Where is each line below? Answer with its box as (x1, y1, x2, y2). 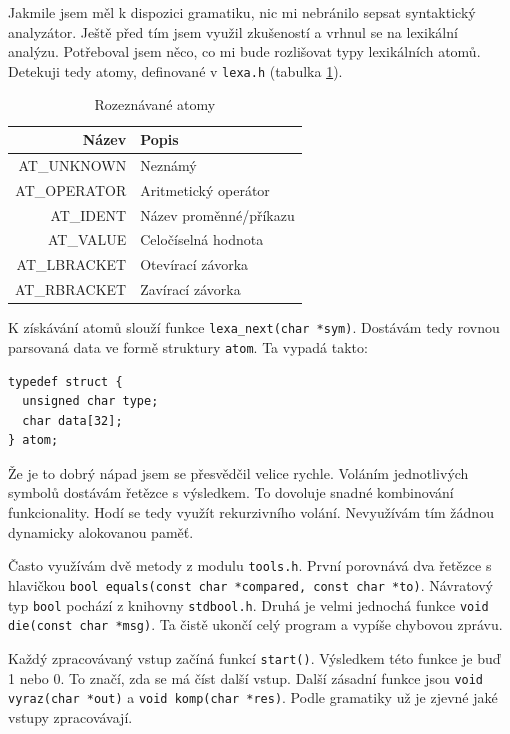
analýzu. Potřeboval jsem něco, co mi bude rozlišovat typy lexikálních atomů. (8, 41, 481, 62)
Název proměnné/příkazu (140, 204, 295, 225)
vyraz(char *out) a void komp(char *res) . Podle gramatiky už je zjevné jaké (8, 687, 498, 708)
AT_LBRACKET (16, 254, 127, 275)
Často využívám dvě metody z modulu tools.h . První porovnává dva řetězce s (8, 555, 492, 576)
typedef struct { (8, 374, 123, 389)
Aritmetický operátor (140, 179, 270, 200)
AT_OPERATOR (15, 179, 127, 200)
